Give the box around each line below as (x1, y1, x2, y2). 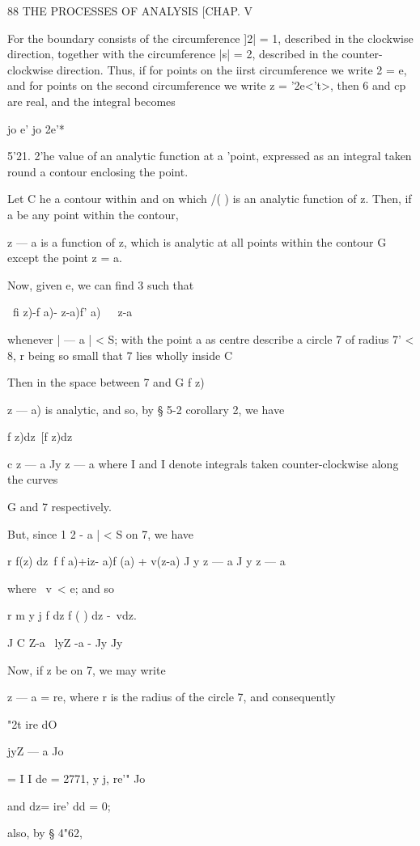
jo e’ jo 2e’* (7, 120, 65, 137)
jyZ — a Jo (7, 742, 64, 759)
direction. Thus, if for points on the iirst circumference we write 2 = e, (57, 61, 407, 78)
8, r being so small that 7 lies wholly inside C (7, 346, 232, 363)
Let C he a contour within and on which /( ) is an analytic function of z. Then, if (7, 190, 412, 207)
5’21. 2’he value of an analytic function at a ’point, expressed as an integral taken (7, 147, 412, 164)
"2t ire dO (7, 715, 57, 732)
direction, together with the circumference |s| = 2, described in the (7, 45, 338, 62)
